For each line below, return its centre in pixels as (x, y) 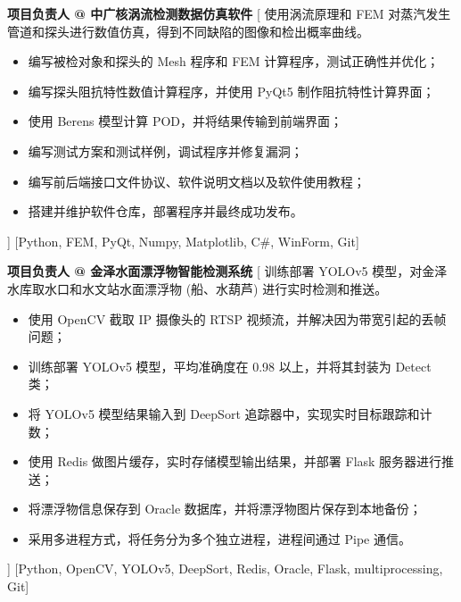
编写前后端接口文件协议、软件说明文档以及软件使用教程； (197, 181)
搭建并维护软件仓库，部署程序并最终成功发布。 (165, 211)
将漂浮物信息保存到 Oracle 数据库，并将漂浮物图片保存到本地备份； (225, 509)
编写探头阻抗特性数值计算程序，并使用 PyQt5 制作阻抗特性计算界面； (231, 91)
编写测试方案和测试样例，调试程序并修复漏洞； (165, 150)
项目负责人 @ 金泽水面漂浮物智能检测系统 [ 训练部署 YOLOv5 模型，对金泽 (227, 271)
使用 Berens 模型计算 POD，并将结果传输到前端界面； (185, 121)
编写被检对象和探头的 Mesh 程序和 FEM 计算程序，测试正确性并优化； (234, 61)
